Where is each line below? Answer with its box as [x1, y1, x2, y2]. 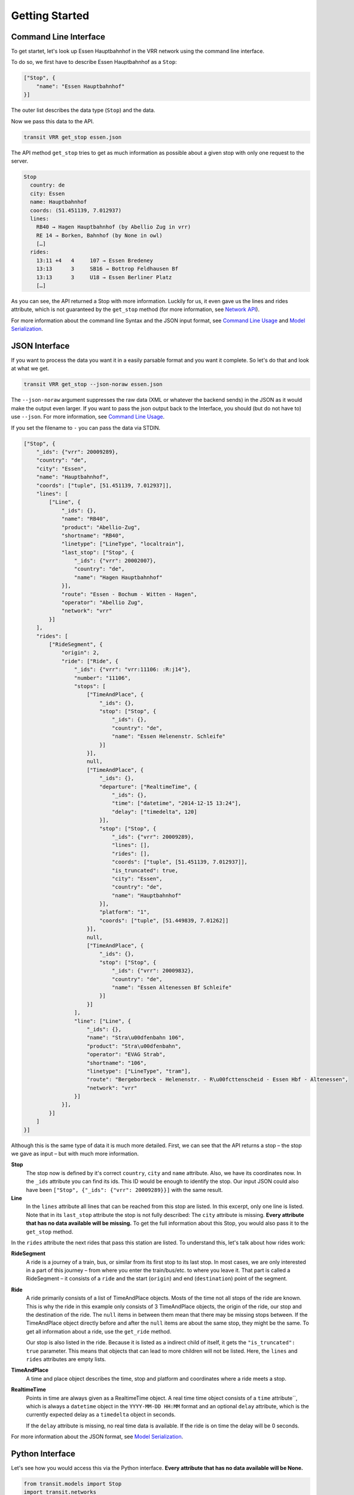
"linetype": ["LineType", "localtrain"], [61, 541, 185, 547]
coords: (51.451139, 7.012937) [30, 207, 122, 213]
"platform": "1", [99, 909, 150, 916]
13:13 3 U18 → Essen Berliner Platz [36, 274, 172, 280]
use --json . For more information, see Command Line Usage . [11, 413, 165, 420]
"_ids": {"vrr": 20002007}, [74, 557, 157, 565]
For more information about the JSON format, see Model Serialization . [11, 1433, 184, 1441]
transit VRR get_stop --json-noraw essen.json [23, 381, 163, 388]
